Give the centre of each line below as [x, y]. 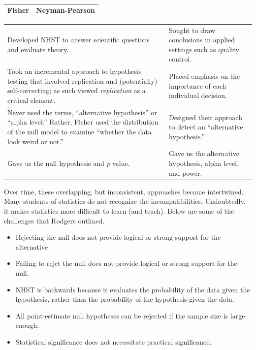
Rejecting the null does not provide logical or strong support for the [118, 237]
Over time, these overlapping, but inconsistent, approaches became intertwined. [124, 191]
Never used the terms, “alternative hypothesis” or [82, 112]
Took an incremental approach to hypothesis [75, 71]
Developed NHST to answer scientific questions [79, 40]
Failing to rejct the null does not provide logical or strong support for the [126, 263]
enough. [27, 325]
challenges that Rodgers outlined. [54, 220]
